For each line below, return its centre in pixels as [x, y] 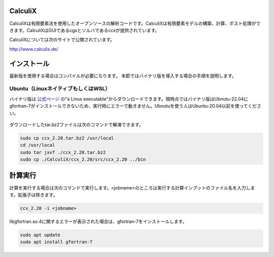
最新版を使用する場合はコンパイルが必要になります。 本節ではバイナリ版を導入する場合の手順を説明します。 [123, 76]
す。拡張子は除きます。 [33, 195]
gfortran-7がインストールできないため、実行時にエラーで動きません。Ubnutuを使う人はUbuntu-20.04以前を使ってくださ [135, 106]
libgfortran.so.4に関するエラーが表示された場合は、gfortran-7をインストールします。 [98, 221]
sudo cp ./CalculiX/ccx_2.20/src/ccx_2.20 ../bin [83, 159]
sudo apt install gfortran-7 [56, 242]
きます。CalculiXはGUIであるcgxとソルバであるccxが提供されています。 [84, 30]
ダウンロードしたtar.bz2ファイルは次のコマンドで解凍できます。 [77, 124]
